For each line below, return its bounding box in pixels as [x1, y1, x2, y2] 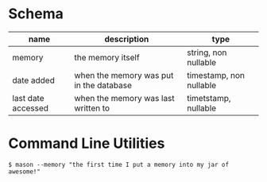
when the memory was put [74, 69, 174, 80]
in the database [74, 79, 133, 91]
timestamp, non [186, 69, 245, 80]
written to [74, 103, 110, 114]
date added [12, 75, 56, 86]
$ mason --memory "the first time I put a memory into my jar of [8, 161, 229, 168]
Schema [8, 5, 64, 23]
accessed [12, 103, 49, 114]
